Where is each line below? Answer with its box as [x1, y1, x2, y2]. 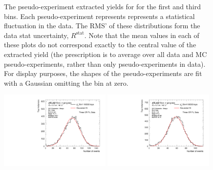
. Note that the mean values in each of [84, 30, 199, 40]
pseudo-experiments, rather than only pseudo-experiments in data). [4, 58, 206, 69]
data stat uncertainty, [4, 30, 69, 40]
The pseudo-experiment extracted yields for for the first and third [4, 1, 201, 11]
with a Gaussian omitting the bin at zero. [4, 77, 128, 88]
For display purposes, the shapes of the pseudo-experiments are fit [4, 68, 202, 78]
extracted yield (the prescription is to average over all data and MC [4, 49, 207, 59]
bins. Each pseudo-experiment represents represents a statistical [4, 11, 195, 21]
